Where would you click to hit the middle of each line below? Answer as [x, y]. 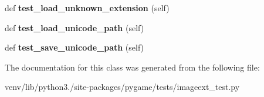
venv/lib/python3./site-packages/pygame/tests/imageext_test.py [122, 87]
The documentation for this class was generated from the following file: [132, 67]
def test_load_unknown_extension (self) [87, 8]
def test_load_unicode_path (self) [75, 27]
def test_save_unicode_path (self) [75, 47]
